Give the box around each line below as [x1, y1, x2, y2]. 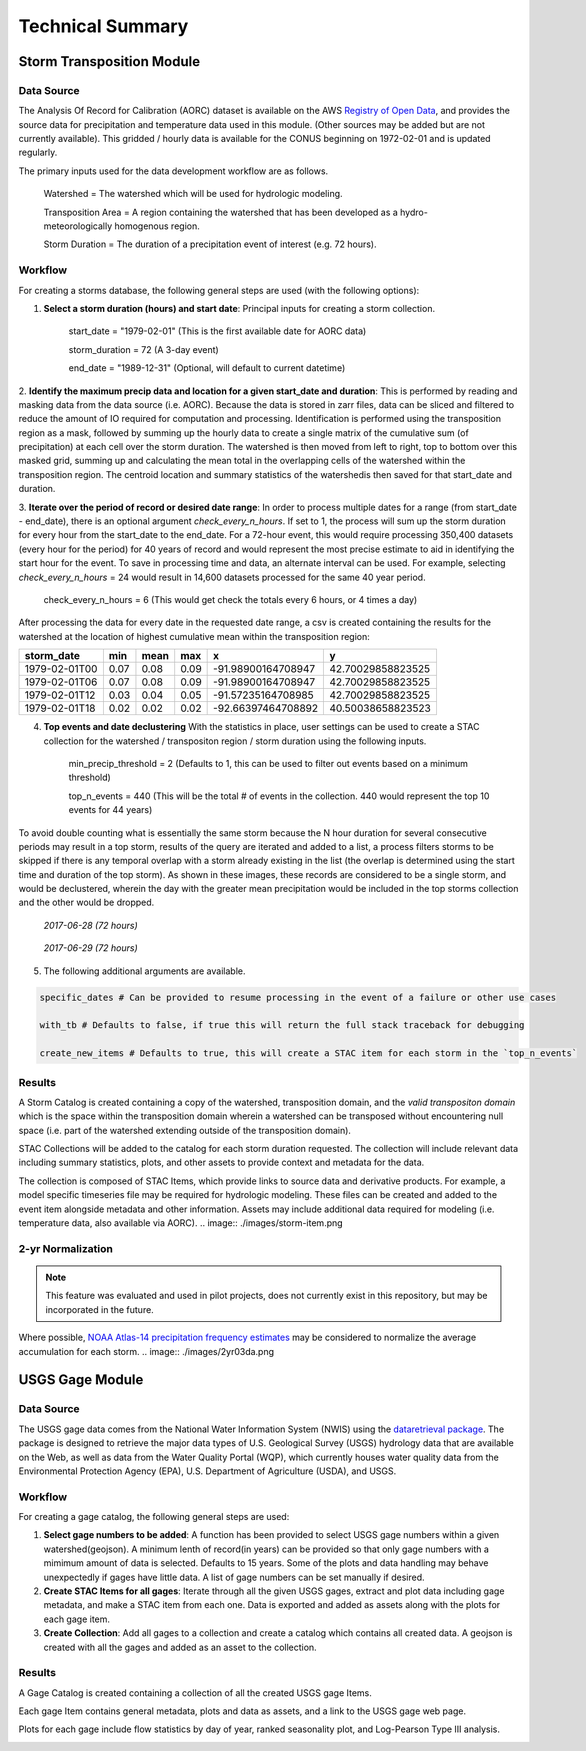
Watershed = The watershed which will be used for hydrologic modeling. [43, 188, 344, 200]
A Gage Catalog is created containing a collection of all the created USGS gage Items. [18, 1686, 372, 1699]
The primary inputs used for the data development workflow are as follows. [18, 165, 329, 177]
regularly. [18, 146, 58, 159]
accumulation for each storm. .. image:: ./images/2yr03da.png [18, 1345, 275, 1357]
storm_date [24, 649, 80, 663]
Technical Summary [18, 15, 189, 37]
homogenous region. [114, 220, 200, 232]
